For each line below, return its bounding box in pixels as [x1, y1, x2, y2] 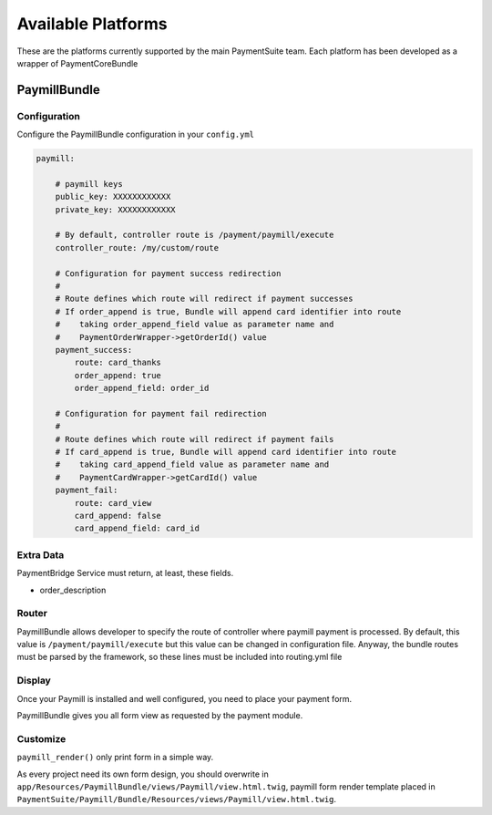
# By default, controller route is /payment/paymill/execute [55, 230, 334, 241]
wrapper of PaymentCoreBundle [16, 57, 138, 68]
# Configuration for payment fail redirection [55, 408, 268, 418]
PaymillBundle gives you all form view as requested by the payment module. [16, 709, 303, 720]
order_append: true [74, 370, 161, 380]
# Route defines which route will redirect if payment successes [55, 294, 354, 304]
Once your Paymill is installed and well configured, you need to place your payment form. [16, 693, 353, 704]
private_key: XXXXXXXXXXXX [55, 204, 177, 214]
